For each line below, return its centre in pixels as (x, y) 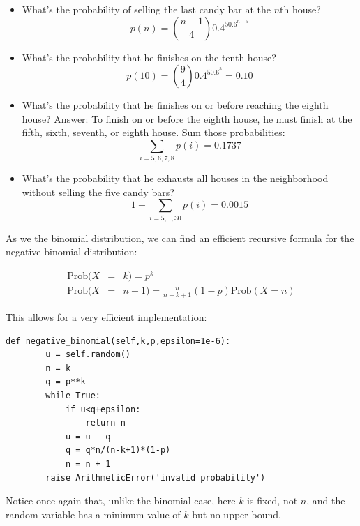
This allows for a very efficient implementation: (106, 316)
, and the (326, 501)
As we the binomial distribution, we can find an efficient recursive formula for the (180, 238)
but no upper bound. (237, 514)
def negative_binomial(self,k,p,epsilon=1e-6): (118, 341)
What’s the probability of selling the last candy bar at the (146, 9)
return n (105, 423)
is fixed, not (272, 501)
